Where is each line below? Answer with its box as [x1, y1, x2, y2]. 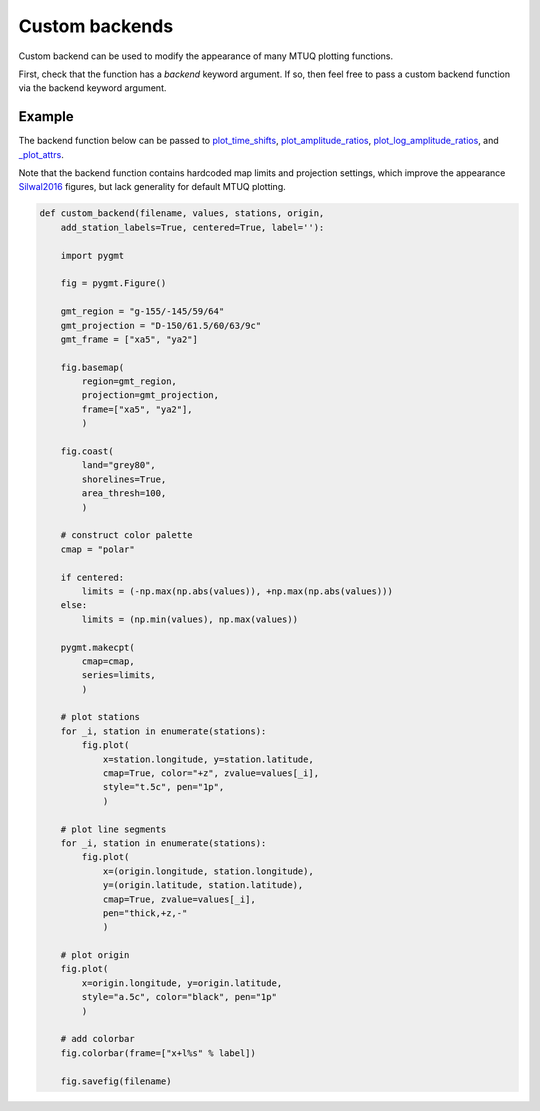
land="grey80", [81, 460, 157, 471]
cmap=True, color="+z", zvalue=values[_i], [102, 768, 320, 779]
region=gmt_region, [81, 376, 177, 387]
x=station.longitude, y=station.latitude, [102, 753, 314, 765]
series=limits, [81, 670, 157, 681]
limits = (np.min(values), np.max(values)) [81, 613, 299, 625]
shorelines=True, [81, 473, 167, 485]
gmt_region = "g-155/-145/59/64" [60, 306, 225, 317]
